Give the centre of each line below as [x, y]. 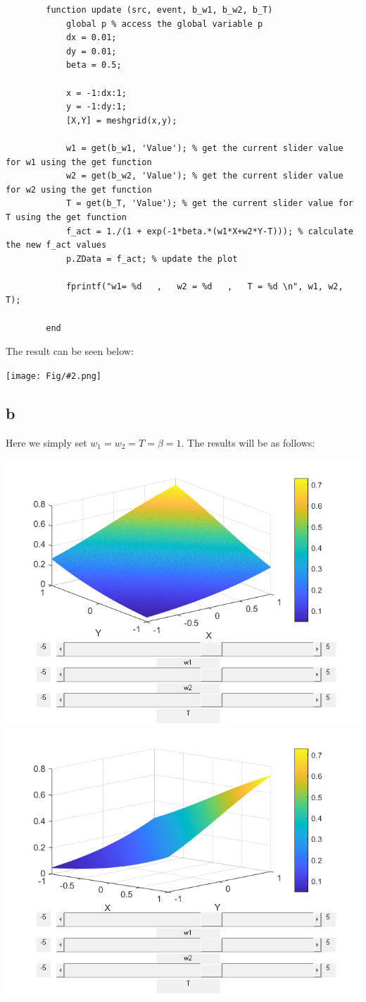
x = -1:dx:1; [96, 93]
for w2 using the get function [79, 189]
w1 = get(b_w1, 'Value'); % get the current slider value [204, 148]
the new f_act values [56, 245]
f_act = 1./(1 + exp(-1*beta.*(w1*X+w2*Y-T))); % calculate [209, 231]
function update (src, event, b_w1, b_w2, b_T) [159, 10]
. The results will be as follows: [248, 442]
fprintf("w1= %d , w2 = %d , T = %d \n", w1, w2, [204, 286]
